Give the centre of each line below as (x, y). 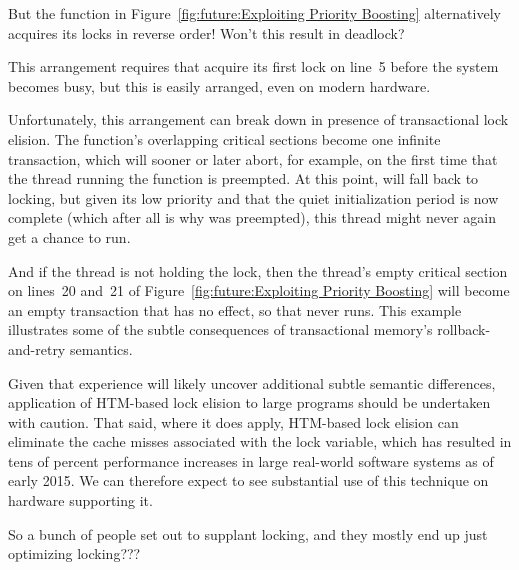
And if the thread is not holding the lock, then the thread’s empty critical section (258, 270)
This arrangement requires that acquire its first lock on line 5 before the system (253, 66)
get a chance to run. (69, 236)
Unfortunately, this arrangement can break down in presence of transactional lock (258, 119)
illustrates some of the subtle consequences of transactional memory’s (220, 329)
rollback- (464, 329)
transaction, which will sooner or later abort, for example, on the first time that (253, 158)
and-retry (37, 348)
